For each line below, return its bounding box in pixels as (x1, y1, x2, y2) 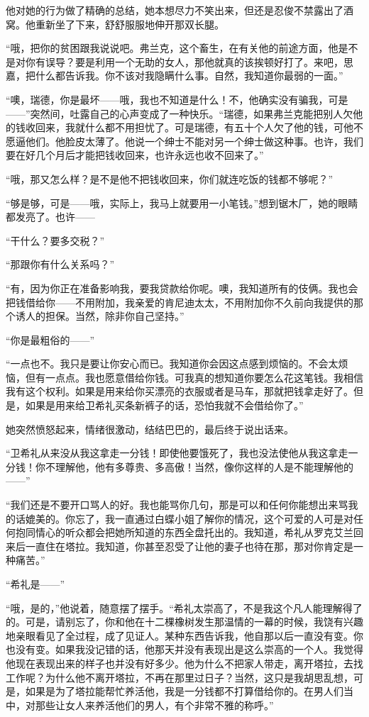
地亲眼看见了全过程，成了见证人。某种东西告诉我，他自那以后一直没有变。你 (6, 628, 363, 643)
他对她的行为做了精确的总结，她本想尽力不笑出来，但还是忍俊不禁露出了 (6, 3, 343, 17)
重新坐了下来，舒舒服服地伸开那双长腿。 (35, 16, 224, 31)
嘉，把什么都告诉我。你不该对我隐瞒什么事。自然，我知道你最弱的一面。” (6, 68, 343, 83)
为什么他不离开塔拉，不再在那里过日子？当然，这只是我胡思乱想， (45, 669, 353, 684)
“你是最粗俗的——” (6, 332, 95, 347)
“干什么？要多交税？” (6, 233, 105, 248)
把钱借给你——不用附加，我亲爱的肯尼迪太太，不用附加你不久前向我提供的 (6, 294, 353, 309)
